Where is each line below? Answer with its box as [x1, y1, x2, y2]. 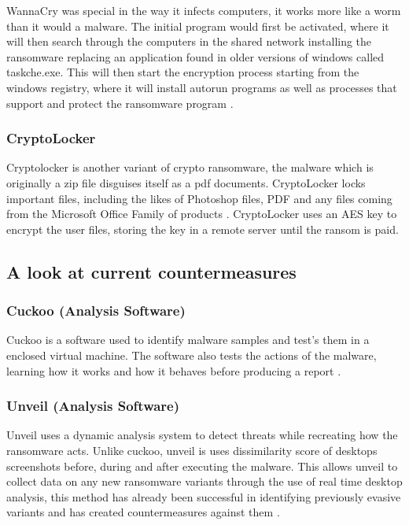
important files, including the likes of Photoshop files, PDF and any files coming [6, 190, 392, 206]
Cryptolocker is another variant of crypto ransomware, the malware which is [6, 159, 374, 176]
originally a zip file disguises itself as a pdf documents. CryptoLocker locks [6, 174, 366, 190]
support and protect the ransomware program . [6, 94, 234, 111]
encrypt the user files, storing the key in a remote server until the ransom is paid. [6, 220, 399, 237]
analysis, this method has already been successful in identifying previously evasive [6, 488, 401, 505]
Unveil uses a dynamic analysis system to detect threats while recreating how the [6, 427, 398, 443]
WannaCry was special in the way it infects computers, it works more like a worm [6, 2, 401, 18]
